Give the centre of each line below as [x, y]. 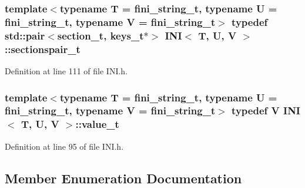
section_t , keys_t [100, 35]
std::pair [25, 35]
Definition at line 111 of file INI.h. [66, 70]
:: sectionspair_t [43, 49]
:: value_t [97, 124]
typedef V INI [266, 111]
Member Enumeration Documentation [123, 178]
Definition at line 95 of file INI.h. [64, 146]
